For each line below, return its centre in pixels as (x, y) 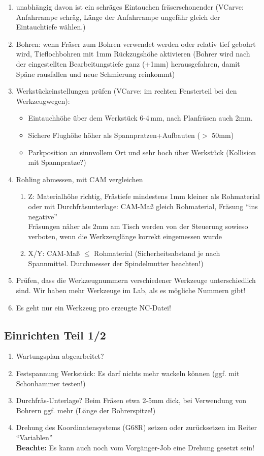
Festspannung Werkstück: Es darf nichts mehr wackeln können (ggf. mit (128, 373)
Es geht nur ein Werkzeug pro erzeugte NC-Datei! (93, 307)
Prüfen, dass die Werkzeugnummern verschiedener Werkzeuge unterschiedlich (136, 280)
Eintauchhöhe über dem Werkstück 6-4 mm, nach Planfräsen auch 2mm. (140, 118)
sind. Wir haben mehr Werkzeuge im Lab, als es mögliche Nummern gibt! (131, 290)
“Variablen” (34, 437)
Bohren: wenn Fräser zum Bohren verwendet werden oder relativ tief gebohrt (136, 44)
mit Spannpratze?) (57, 162)
